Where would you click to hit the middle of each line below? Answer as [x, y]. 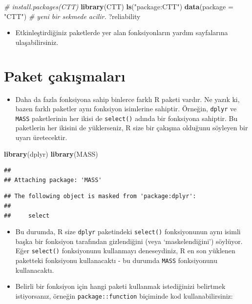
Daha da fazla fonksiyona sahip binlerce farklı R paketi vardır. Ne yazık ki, [127, 99]
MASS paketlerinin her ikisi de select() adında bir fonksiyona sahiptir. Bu [126, 118]
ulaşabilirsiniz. [37, 42]
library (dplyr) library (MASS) [51, 153]
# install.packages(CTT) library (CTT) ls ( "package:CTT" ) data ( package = [119, 6]
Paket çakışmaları [65, 75]
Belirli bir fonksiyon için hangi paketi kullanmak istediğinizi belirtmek [120, 286]
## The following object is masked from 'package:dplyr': [100, 196]
